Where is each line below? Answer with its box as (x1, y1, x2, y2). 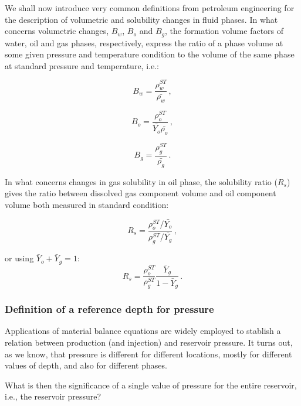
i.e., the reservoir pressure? (5, 390, 102, 402)
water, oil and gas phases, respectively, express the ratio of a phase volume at (5, 36, 283, 49)
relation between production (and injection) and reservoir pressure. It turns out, (5, 336, 293, 349)
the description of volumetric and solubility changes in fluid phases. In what (5, 13, 278, 25)
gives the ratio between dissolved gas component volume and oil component (5, 187, 276, 199)
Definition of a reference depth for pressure (5, 302, 214, 316)
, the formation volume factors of (165, 25, 284, 37)
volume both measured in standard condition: (5, 198, 169, 210)
